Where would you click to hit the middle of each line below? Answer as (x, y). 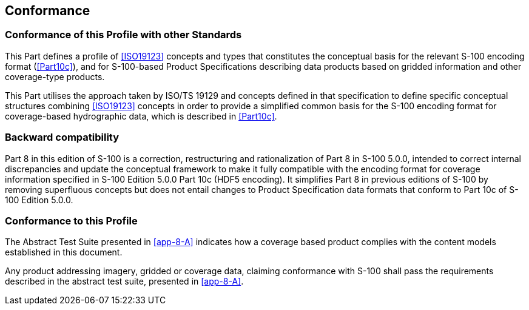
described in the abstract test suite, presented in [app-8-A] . (124, 281)
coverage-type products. (55, 76)
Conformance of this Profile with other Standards (123, 35)
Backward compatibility (62, 137)
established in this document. (64, 252)
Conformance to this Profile (71, 221)
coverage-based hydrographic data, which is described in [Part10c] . (141, 116)
